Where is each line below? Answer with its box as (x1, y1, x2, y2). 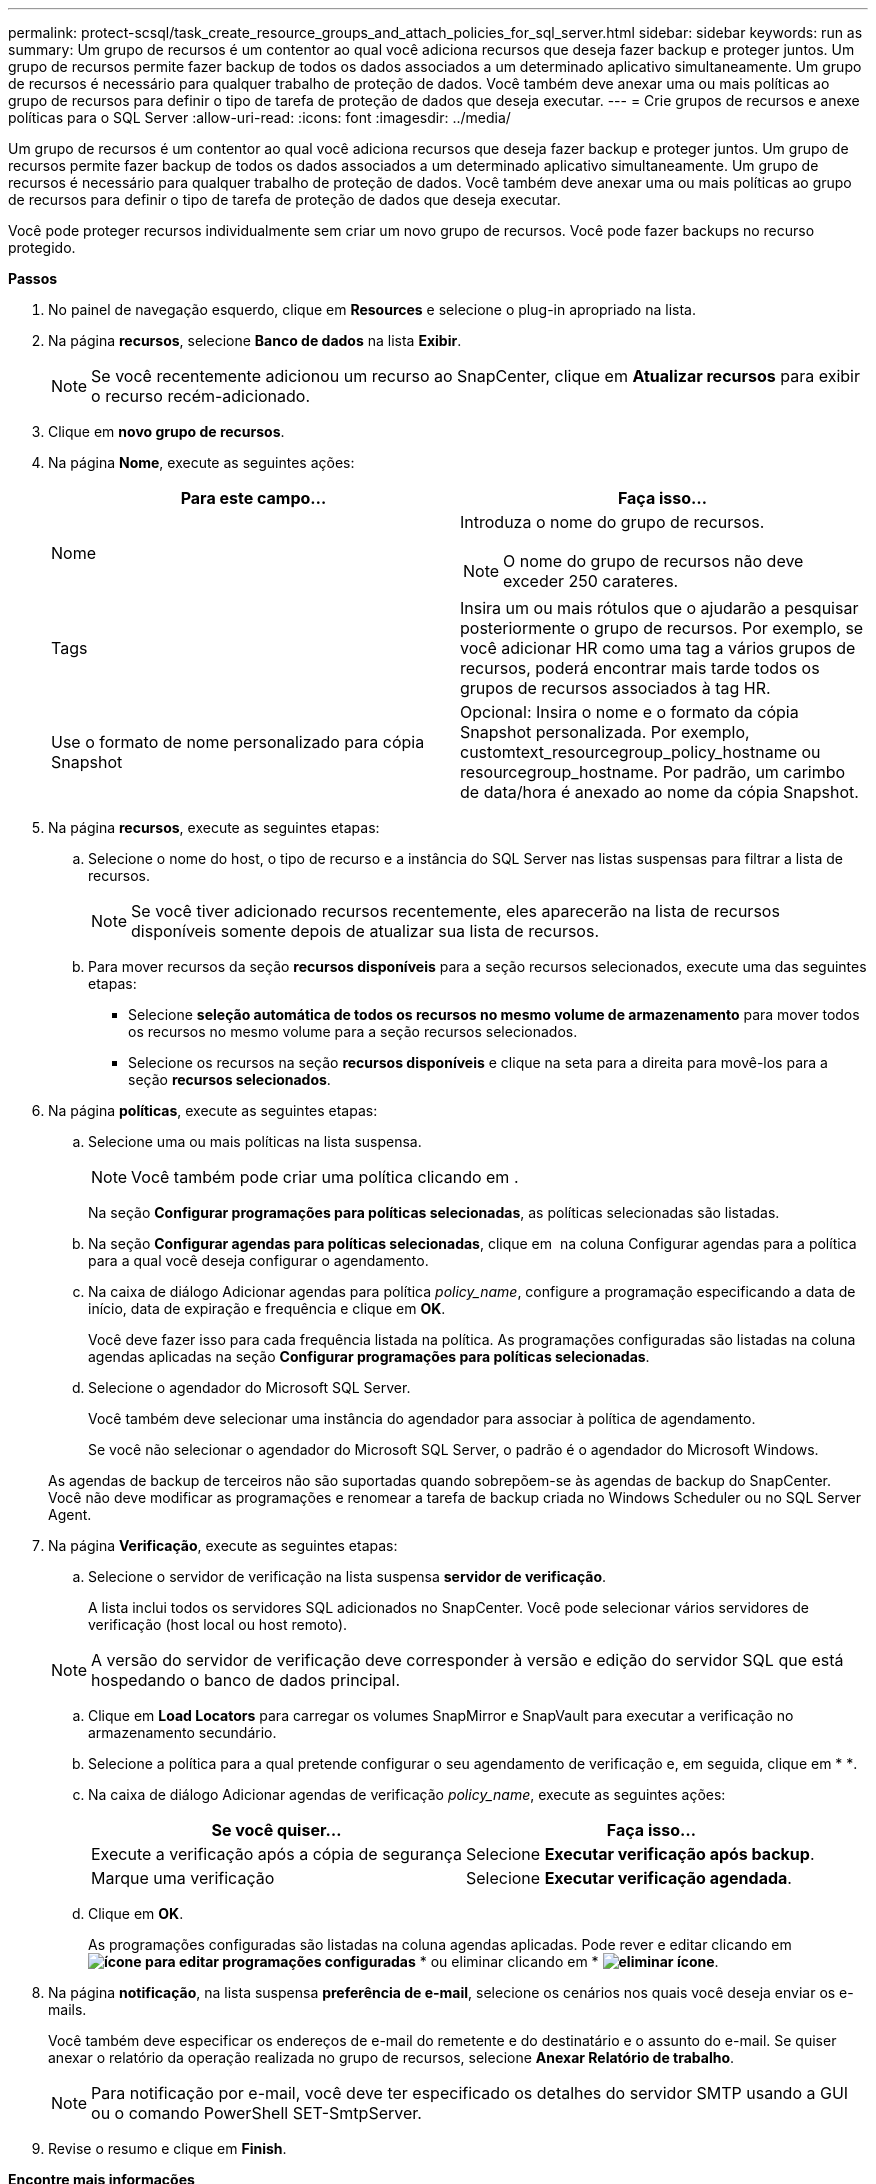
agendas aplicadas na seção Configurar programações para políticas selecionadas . (88, 1348, 650, 1365)
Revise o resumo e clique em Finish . (48, 2140, 287, 2157)
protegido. (8, 239, 76, 256)
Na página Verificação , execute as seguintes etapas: (48, 1537, 398, 1554)
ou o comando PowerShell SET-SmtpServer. (91, 2103, 422, 2123)
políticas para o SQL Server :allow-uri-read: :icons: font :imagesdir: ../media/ (8, 109, 511, 126)
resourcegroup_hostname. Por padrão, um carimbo (460, 762, 846, 782)
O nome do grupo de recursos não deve (503, 551, 804, 571)
